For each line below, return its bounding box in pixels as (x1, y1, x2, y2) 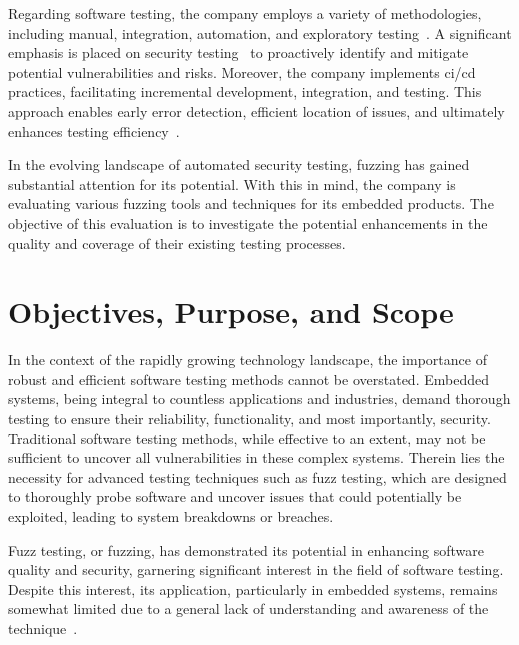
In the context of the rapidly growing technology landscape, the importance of (8, 349, 487, 370)
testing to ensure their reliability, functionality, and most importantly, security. (8, 408, 491, 429)
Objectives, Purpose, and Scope (8, 291, 454, 332)
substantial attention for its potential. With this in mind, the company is (8, 173, 456, 194)
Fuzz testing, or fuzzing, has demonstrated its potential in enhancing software (8, 539, 484, 560)
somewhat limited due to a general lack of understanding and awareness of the (8, 598, 489, 619)
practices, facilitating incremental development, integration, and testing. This (8, 81, 482, 102)
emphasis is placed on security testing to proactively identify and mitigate (8, 42, 469, 63)
